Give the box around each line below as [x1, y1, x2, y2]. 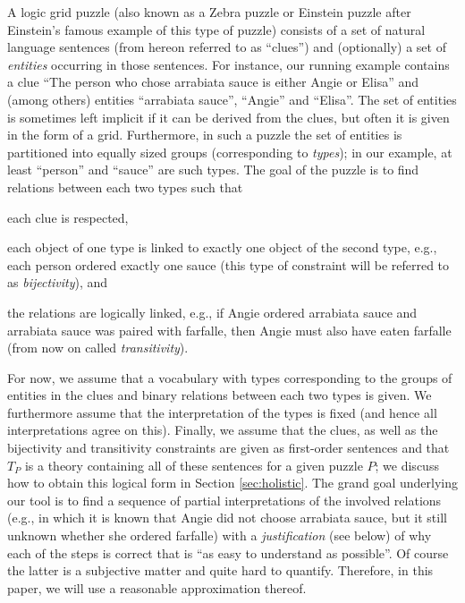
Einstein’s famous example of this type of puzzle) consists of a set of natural [7, 20, 426, 38]
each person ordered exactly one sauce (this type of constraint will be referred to [7, 255, 450, 274]
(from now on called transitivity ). [7, 338, 189, 357]
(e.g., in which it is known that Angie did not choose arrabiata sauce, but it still [7, 508, 447, 527]
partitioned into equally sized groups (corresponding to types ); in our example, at [7, 142, 452, 161]
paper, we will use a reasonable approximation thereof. [7, 578, 307, 597]
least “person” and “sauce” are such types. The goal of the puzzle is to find [7, 160, 419, 179]
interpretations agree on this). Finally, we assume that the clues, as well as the [7, 420, 438, 439]
